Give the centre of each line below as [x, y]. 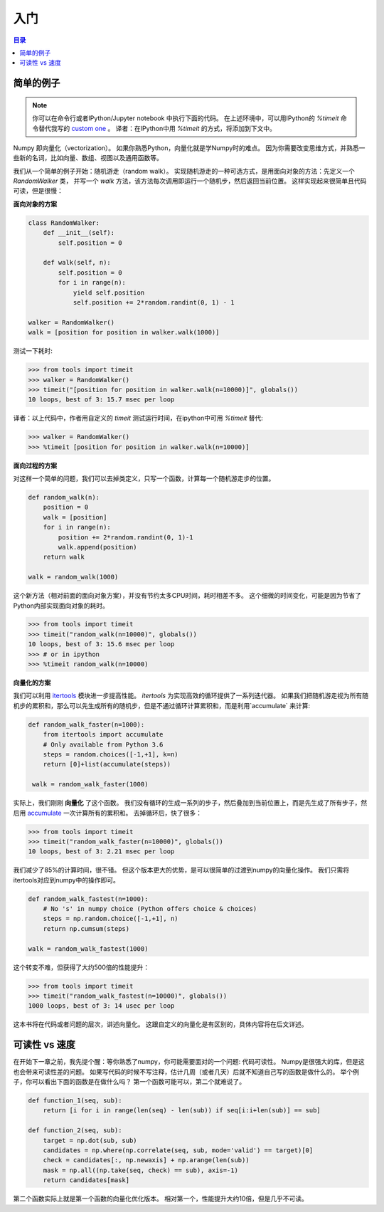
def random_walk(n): [64, 497]
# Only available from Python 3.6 [103, 744]
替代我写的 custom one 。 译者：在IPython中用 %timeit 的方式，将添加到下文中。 [157, 128]
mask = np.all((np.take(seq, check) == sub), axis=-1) [140, 1170]
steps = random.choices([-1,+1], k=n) [111, 754]
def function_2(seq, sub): [75, 1131]
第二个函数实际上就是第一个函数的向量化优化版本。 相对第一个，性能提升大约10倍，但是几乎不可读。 [161, 1198]
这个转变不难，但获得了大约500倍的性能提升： [81, 967]
